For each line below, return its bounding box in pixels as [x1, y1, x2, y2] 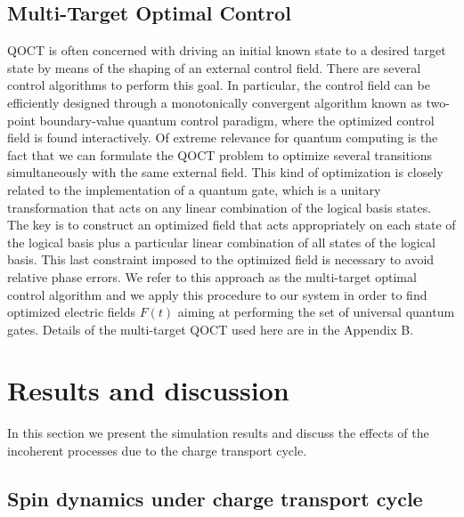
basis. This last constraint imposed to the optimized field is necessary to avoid [7, 250, 435, 269]
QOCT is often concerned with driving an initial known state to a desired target [7, 41, 446, 60]
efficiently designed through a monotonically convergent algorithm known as [7, 93, 422, 111]
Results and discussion [7, 372, 289, 408]
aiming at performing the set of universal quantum [177, 303, 455, 321]
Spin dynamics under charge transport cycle [7, 485, 423, 512]
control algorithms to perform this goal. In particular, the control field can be [7, 76, 430, 94]
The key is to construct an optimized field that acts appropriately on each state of [7, 215, 456, 234]
